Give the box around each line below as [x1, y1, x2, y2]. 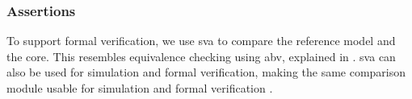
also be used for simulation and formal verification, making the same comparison [6, 64, 406, 80]
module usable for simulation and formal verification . [6, 80, 273, 96]
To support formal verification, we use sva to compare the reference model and [6, 32, 396, 49]
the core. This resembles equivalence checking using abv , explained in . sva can [6, 47, 396, 64]
